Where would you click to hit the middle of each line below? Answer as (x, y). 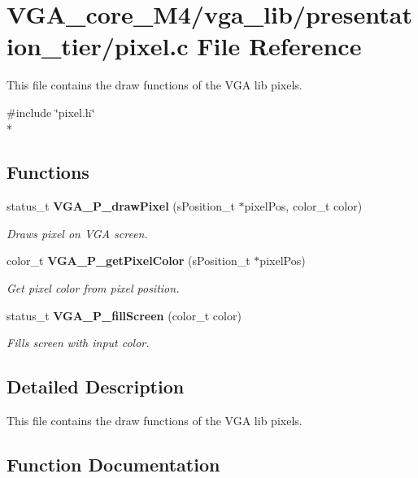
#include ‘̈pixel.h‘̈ (51, 112)
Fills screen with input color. (78, 343)
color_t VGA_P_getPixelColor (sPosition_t (128, 261)
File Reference (279, 46)
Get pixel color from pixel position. (93, 288)
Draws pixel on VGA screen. (77, 233)
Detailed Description (96, 387)
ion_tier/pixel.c (98, 46)
